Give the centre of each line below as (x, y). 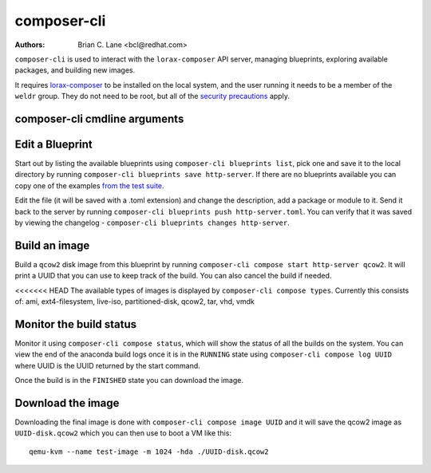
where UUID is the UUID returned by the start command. (108, 365)
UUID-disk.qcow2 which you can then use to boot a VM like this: (123, 433)
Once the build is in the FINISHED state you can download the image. (129, 380)
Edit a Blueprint (54, 144)
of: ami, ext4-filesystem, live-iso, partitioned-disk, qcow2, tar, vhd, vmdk (134, 302)
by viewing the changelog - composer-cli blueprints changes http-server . (152, 223)
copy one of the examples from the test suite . (89, 185)
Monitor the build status (76, 324)
